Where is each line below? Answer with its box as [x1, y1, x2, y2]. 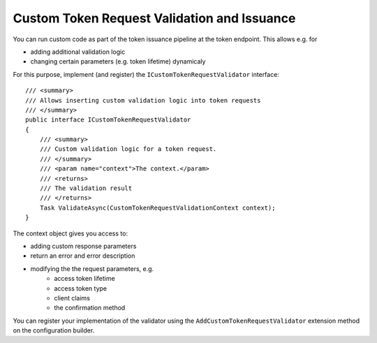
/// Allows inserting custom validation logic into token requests [25, 96, 261, 104]
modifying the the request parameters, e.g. [30, 264, 154, 272]
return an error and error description [30, 251, 135, 260]
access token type [54, 284, 108, 293]
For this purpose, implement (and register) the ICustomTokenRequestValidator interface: [13, 70, 279, 78]
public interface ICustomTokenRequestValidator [25, 116, 191, 124]
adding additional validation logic [30, 48, 126, 56]
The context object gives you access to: [13, 229, 128, 238]
